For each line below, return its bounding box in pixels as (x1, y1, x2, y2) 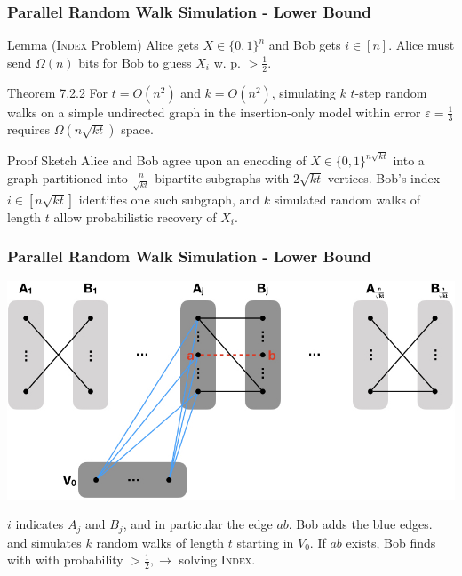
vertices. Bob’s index (327, 168, 441, 187)
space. (121, 120, 154, 139)
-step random (354, 83, 427, 101)
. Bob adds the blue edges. (288, 515, 433, 533)
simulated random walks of (274, 189, 421, 208)
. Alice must (388, 36, 455, 54)
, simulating (271, 83, 336, 101)
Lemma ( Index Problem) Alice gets (7, 36, 199, 54)
